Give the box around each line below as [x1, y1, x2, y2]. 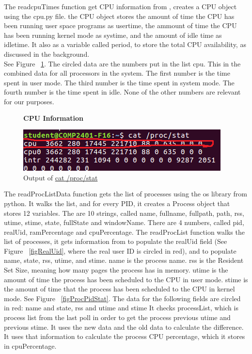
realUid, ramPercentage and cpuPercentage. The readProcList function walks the [4, 226, 245, 237]
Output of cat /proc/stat [23, 172, 98, 182]
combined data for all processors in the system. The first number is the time [4, 68, 230, 78]
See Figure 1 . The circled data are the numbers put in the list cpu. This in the [4, 58, 241, 68]
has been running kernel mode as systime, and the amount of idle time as [4, 30, 222, 40]
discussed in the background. [4, 48, 90, 59]
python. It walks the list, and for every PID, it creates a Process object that [4, 198, 230, 208]
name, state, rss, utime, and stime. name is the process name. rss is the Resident [4, 255, 244, 265]
